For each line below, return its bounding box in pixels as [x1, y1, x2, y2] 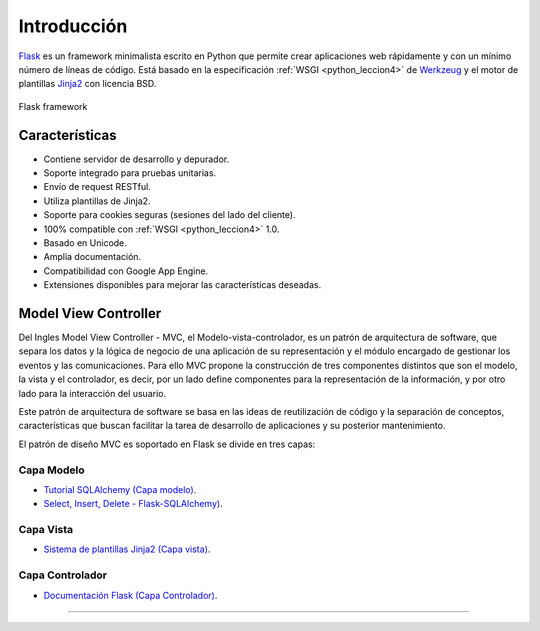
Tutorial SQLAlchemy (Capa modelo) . [43, 483, 197, 495]
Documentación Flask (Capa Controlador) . [43, 589, 218, 601]
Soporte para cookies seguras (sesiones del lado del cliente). [43, 209, 296, 221]
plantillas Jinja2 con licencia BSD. [18, 78, 157, 90]
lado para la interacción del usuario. [18, 387, 167, 399]
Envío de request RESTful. [43, 181, 152, 193]
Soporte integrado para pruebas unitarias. [43, 167, 217, 179]
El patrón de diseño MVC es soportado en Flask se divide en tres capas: [18, 438, 316, 450]
